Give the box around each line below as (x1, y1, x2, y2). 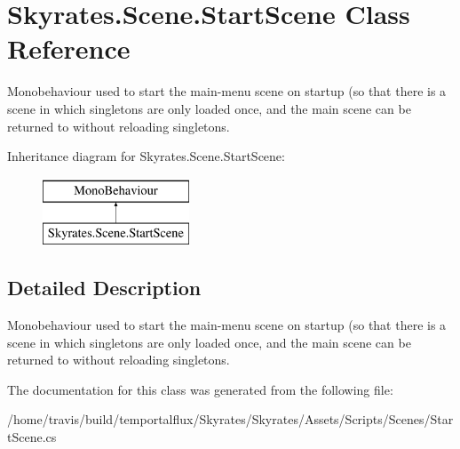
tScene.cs (7, 428, 57, 446)
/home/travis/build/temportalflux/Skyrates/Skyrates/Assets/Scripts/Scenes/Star (7, 410, 454, 429)
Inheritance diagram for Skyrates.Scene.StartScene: (7, 147, 285, 165)
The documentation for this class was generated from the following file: (7, 380, 393, 398)
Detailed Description (7, 274, 202, 301)
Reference (7, 30, 131, 67)
